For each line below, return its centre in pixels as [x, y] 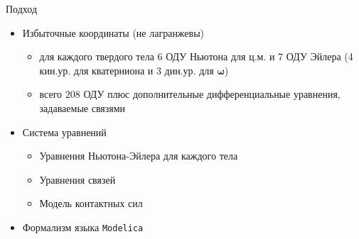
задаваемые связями [82, 107]
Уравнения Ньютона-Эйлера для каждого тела [139, 156]
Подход [22, 9]
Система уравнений [64, 132]
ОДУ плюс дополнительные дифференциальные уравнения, [212, 94]
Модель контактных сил [91, 203]
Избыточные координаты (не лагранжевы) [113, 32]
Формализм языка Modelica [83, 227]
